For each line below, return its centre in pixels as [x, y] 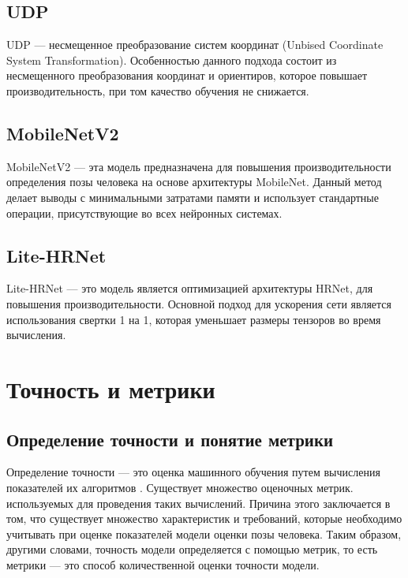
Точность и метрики [111, 388]
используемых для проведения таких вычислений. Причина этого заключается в [198, 503]
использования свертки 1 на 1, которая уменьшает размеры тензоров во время [194, 319]
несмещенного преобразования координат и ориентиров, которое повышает [187, 75]
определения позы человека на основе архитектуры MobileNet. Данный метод [194, 182]
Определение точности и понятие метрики [170, 439]
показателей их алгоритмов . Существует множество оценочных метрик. [180, 487]
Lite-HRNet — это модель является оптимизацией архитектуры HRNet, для [190, 288]
